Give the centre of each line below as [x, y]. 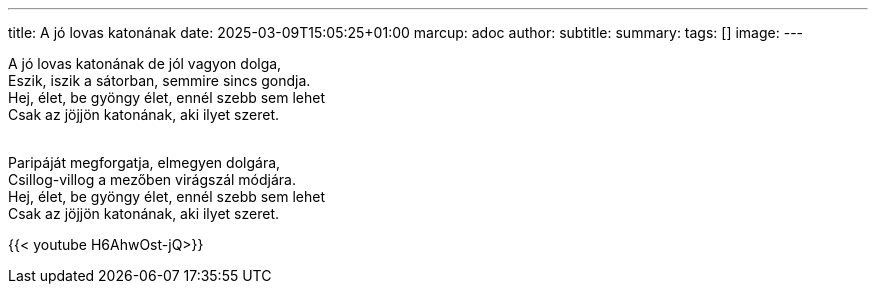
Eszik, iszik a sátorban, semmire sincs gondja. [159, 80]
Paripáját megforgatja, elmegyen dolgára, [144, 162]
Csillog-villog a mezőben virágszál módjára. [152, 179]
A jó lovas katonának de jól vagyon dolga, [145, 63]
